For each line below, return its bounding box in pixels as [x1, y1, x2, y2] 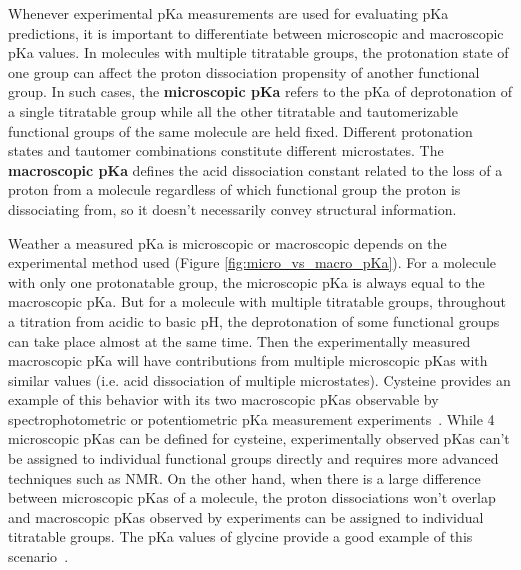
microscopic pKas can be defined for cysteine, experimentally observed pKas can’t [8, 428, 510, 449]
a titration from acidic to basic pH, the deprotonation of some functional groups [8, 310, 500, 331]
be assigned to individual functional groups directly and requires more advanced [8, 448, 499, 469]
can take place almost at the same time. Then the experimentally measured [8, 330, 471, 351]
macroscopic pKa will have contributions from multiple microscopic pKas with [8, 350, 488, 371]
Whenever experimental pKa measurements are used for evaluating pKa [8, 3, 449, 23]
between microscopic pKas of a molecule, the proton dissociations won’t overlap [8, 487, 496, 508]
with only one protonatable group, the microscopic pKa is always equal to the [8, 271, 485, 292]
